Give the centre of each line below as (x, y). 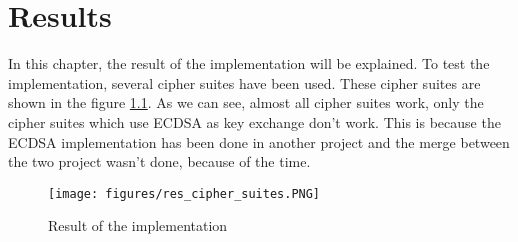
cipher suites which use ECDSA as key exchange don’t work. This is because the (254, 121)
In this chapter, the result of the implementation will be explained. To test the (249, 63)
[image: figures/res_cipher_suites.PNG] (184, 193)
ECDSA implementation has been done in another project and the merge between (259, 141)
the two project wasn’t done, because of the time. (159, 161)
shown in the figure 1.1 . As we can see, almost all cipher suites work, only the (246, 102)
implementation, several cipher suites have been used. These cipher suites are (244, 82)
